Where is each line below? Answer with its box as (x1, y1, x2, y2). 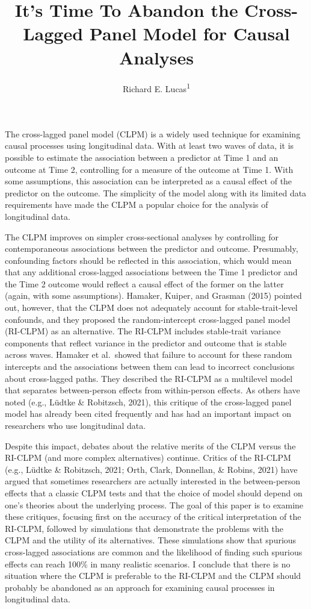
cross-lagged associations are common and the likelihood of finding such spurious (5, 545, 303, 558)
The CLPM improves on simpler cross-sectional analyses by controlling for (5, 230, 279, 243)
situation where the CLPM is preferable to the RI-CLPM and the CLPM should (5, 569, 301, 582)
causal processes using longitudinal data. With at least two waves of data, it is (5, 139, 294, 152)
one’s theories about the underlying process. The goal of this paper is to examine (5, 498, 304, 511)
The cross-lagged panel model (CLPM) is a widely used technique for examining (5, 127, 301, 140)
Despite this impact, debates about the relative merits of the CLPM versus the (5, 439, 296, 452)
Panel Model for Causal (89, 21, 290, 46)
